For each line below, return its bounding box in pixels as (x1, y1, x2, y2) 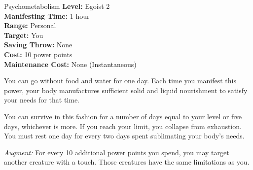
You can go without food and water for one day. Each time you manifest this (4, 75, 237, 86)
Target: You (4, 30, 43, 40)
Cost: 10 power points (4, 49, 72, 59)
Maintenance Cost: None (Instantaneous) (4, 59, 137, 69)
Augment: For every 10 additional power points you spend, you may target (4, 147, 229, 157)
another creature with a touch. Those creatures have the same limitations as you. (4, 157, 250, 167)
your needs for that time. (4, 95, 79, 105)
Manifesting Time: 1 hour (4, 10, 90, 21)
